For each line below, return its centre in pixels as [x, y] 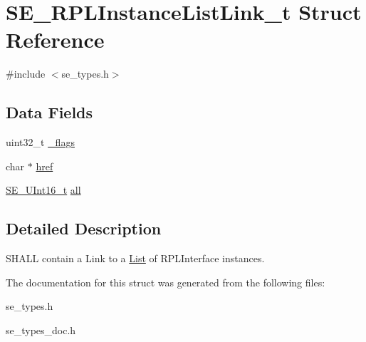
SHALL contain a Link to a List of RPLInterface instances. [135, 258]
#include [26, 74]
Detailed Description [84, 228]
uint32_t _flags [40, 142]
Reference [55, 40]
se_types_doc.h [41, 330]
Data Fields [49, 112]
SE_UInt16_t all [43, 190]
